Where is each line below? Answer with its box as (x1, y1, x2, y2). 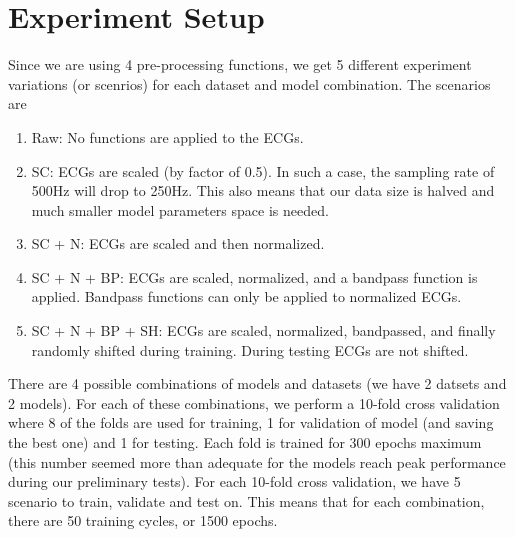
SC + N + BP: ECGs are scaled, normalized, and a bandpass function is (31, 266, 478, 287)
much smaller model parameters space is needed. (31, 199, 329, 220)
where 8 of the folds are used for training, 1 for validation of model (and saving (8, 412, 494, 433)
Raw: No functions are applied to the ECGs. (31, 126, 304, 147)
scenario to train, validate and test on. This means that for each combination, (8, 490, 485, 511)
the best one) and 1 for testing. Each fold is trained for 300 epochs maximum (8, 432, 482, 453)
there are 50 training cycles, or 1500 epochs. (8, 510, 278, 531)
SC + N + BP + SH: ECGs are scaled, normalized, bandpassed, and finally (31, 320, 496, 341)
